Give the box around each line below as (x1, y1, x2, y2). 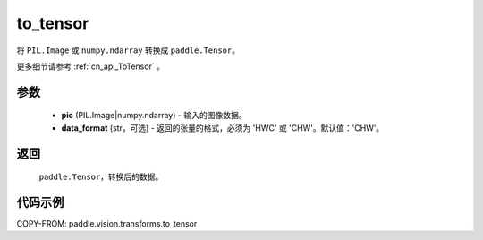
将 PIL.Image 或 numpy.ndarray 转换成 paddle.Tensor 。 (16, 45, 241, 56)
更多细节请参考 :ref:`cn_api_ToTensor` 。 (16, 61, 165, 72)
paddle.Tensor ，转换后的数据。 (38, 171, 164, 183)
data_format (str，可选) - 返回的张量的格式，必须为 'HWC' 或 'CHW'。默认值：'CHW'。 (61, 122, 385, 133)
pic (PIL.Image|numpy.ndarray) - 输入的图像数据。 (61, 110, 247, 121)
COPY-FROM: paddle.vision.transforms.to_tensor (16, 219, 198, 229)
